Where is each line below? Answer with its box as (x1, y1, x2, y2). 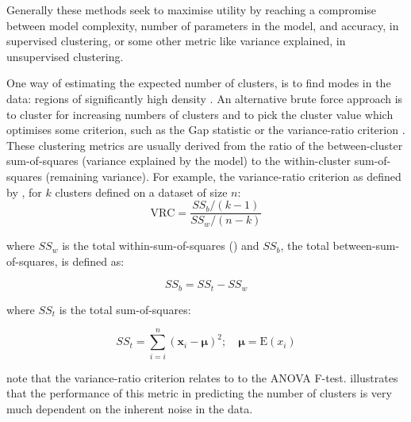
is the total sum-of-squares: (59, 301, 191, 317)
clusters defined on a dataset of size (55, 183, 228, 200)
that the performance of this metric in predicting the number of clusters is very (6, 385, 392, 401)
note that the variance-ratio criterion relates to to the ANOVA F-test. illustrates (6, 369, 398, 386)
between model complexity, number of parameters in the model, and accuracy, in (6, 17, 399, 33)
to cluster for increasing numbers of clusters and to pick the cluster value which (6, 105, 394, 122)
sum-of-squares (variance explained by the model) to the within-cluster (6, 152, 351, 169)
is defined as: (61, 252, 125, 269)
